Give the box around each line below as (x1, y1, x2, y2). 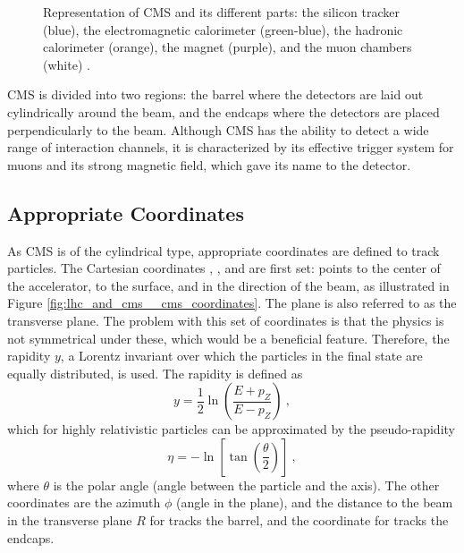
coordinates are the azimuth (7, 493, 161, 512)
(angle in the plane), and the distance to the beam (175, 493, 453, 512)
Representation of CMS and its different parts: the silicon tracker (43, 3, 400, 21)
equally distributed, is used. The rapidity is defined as (7, 363, 303, 382)
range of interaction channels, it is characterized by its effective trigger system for (7, 138, 454, 157)
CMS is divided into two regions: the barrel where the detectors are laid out (7, 85, 424, 104)
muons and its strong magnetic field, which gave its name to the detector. (7, 155, 411, 174)
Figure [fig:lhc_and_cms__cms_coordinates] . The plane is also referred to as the (7, 294, 457, 312)
